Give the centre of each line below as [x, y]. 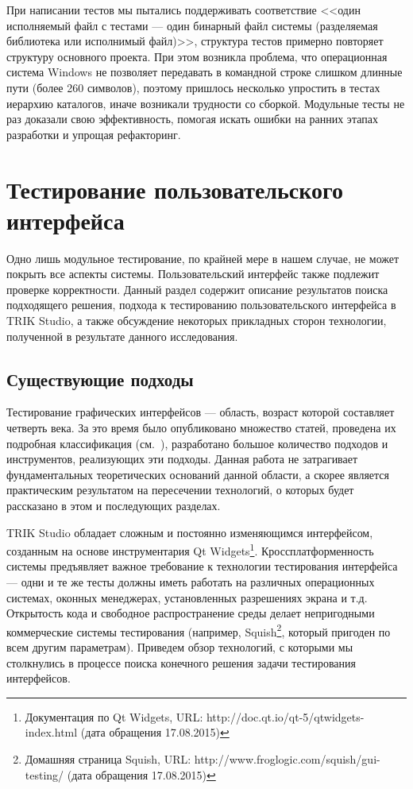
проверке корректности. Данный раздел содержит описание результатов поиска [197, 289]
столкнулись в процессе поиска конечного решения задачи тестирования [181, 662]
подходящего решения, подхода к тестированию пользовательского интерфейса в [201, 305]
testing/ [44, 774]
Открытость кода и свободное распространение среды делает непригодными [191, 613]
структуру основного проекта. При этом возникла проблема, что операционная [197, 56]
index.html [51, 732]
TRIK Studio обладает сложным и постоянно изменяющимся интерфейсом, [190, 532]
